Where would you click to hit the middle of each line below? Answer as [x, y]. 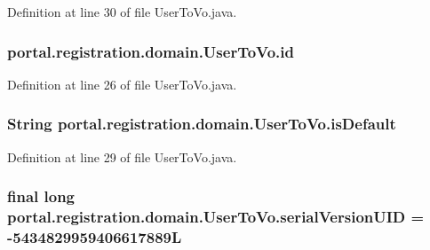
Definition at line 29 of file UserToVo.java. [122, 156]
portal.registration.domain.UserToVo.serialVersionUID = [216, 217]
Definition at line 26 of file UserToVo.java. [122, 84]
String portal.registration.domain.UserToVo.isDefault [202, 124]
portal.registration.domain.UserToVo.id [151, 51]
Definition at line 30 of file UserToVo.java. [122, 12]
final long [41, 196]
